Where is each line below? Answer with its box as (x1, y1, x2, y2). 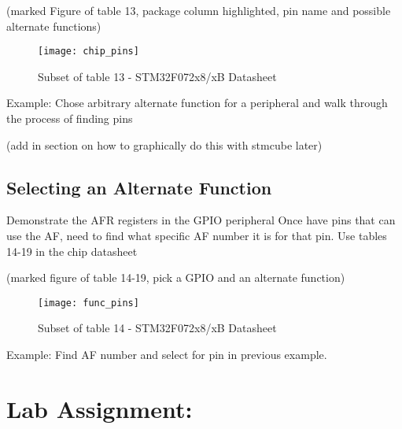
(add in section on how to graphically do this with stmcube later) (6, 136, 323, 153)
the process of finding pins (6, 110, 133, 127)
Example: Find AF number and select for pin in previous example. (6, 346, 327, 363)
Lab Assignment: (6, 392, 193, 424)
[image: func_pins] (38, 297, 139, 309)
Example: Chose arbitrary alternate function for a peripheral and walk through (6, 94, 388, 111)
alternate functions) (6, 17, 101, 34)
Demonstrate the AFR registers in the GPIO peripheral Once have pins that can (6, 212, 396, 228)
